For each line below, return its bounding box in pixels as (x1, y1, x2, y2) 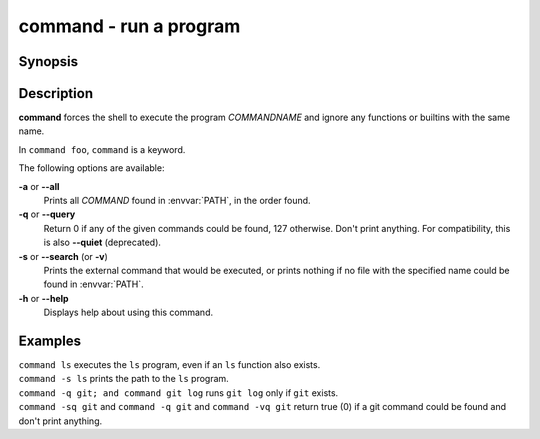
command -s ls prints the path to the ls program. (18, 373, 229, 385)
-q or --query (18, 208, 76, 220)
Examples (18, 332, 82, 349)
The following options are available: (18, 162, 165, 174)
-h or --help (18, 292, 69, 304)
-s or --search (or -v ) (18, 250, 109, 262)
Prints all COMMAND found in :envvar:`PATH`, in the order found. (43, 195, 311, 207)
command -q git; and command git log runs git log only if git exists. (18, 386, 339, 399)
